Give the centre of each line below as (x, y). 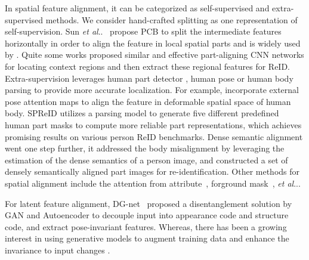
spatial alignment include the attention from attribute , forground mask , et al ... (153, 183)
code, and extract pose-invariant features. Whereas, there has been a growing (146, 226)
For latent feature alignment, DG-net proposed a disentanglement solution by (149, 203)
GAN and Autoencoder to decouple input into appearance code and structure (147, 215)
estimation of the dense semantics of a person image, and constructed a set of (146, 160)
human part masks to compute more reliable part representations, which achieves (153, 124)
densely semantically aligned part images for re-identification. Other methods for (152, 171)
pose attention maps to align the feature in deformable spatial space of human (148, 101)
